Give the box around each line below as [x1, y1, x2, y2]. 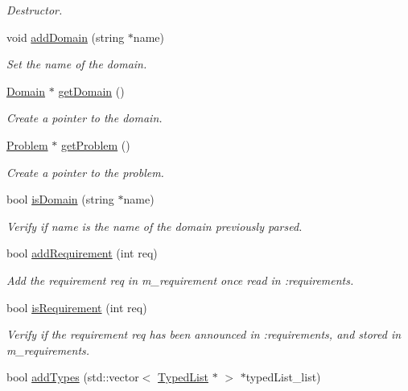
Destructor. [6, 2, 63, 18]
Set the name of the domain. [6, 56, 147, 72]
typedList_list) [245, 368, 321, 385]
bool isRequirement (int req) [6, 298, 147, 315]
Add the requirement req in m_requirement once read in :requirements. [6, 271, 354, 288]
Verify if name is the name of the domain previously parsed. [6, 217, 303, 234]
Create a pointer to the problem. [6, 163, 164, 180]
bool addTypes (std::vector [6, 368, 139, 385]
